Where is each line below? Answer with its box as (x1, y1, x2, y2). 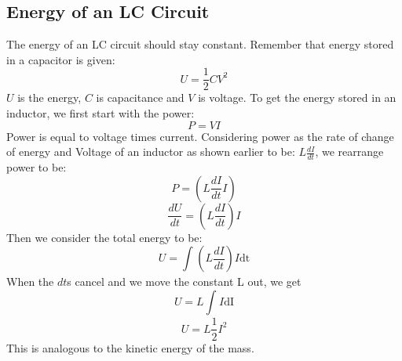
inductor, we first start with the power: (6, 105, 195, 121)
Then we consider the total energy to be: (6, 229, 203, 245)
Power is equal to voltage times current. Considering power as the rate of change (6, 128, 394, 144)
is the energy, (17, 89, 82, 106)
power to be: (6, 159, 67, 175)
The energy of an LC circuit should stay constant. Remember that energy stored (6, 36, 394, 52)
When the (6, 273, 54, 290)
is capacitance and (96, 89, 185, 106)
